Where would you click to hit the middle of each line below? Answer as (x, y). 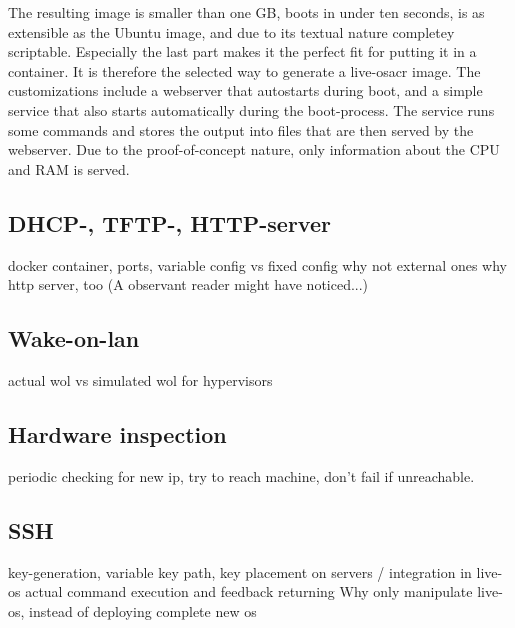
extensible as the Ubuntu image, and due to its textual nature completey (231, 31)
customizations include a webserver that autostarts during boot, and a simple (245, 90)
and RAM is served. (69, 168)
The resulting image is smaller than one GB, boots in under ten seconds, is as (246, 12)
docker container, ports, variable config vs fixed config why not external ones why (257, 264)
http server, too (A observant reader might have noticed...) (188, 284)
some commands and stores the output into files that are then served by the (241, 129)
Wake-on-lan (74, 338)
